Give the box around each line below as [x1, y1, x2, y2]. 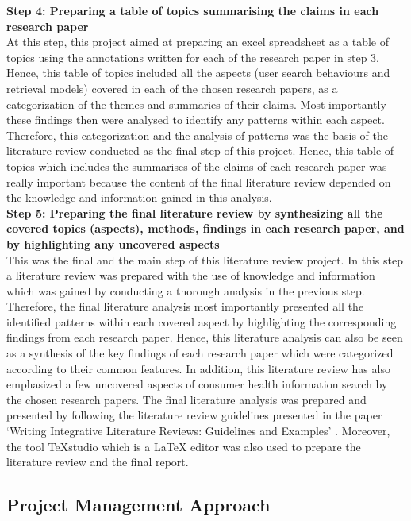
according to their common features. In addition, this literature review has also [6, 360, 390, 376]
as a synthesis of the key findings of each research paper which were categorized [6, 345, 394, 361]
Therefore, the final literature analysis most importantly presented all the [6, 298, 364, 315]
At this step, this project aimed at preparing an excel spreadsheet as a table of [6, 33, 390, 50]
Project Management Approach [6, 492, 271, 517]
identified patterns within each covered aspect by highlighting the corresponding [6, 313, 397, 330]
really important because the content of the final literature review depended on [6, 173, 391, 190]
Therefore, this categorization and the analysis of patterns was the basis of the [6, 126, 388, 143]
